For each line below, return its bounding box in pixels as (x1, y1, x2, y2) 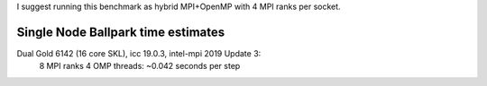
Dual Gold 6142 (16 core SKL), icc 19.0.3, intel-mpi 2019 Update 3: (16, 47, 262, 58)
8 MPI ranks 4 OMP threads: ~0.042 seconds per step (39, 61, 241, 72)
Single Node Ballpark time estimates (16, 24, 225, 39)
